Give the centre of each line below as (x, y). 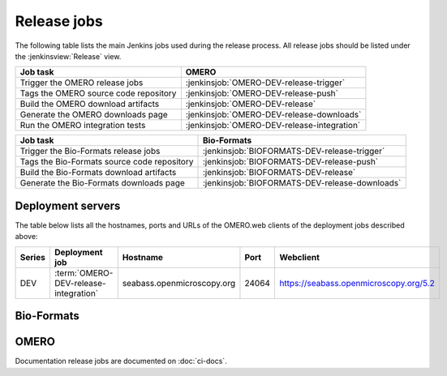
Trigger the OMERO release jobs (82, 83)
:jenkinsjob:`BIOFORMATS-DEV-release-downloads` (302, 183)
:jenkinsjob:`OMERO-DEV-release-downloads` (273, 115)
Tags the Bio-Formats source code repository (107, 162)
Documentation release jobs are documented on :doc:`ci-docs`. (121, 361)
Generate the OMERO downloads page (94, 115)
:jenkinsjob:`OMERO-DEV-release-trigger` (265, 83)
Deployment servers (68, 205)
